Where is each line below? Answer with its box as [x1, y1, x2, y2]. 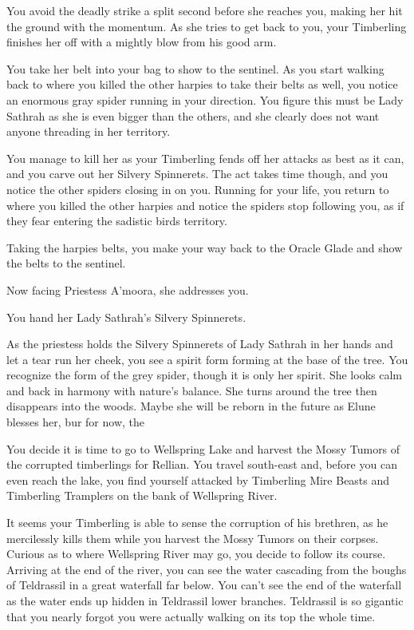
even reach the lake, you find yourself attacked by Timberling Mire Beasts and [6, 471, 390, 488]
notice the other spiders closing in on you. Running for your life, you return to [6, 180, 389, 197]
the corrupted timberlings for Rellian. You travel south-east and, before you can [6, 456, 397, 473]
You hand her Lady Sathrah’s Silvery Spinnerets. [6, 308, 246, 325]
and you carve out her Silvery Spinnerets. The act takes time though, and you [6, 165, 388, 182]
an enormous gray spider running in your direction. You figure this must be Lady [6, 91, 404, 108]
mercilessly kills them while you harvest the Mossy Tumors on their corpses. [6, 529, 379, 546]
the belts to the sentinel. [6, 255, 126, 271]
